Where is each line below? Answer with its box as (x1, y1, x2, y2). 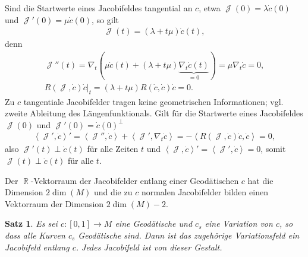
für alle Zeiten (87, 142, 139, 155)
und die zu (93, 186, 133, 198)
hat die (247, 174, 274, 186)
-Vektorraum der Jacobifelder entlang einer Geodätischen (30, 174, 239, 186)
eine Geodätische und (115, 217, 193, 230)
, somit (260, 142, 286, 155)
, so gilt (92, 13, 119, 26)
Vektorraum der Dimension (5, 197, 104, 210)
